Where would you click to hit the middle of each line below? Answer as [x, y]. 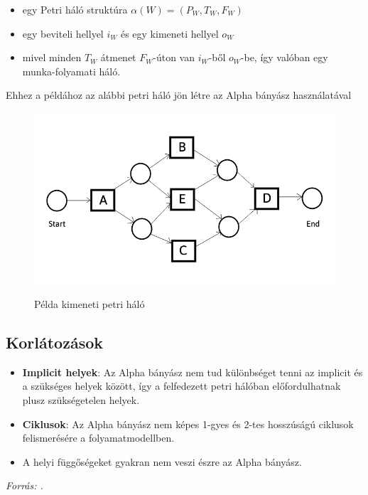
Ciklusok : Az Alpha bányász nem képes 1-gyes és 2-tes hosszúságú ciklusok [188, 424]
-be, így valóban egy [284, 57]
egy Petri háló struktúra [75, 9]
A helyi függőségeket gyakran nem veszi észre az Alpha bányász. [162, 461]
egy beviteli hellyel [63, 33]
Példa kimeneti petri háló [90, 304]
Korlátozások [55, 342]
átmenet [118, 57]
